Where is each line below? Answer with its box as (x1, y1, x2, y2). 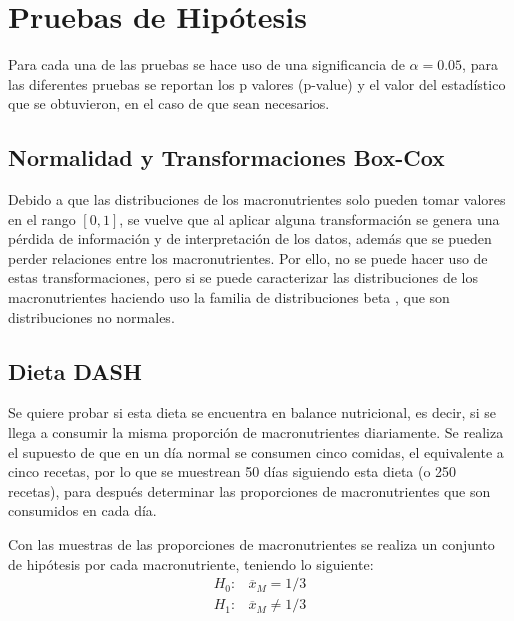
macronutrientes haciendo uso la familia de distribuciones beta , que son (8, 287, 450, 308)
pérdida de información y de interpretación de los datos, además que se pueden (8, 228, 492, 249)
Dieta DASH (8, 355, 142, 386)
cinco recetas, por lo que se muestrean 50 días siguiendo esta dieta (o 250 (8, 461, 457, 482)
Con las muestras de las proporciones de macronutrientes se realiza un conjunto (8, 534, 495, 555)
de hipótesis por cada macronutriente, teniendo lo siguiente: (8, 553, 374, 574)
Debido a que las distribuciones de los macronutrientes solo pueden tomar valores (8, 189, 506, 210)
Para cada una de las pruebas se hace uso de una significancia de (8, 54, 405, 75)
